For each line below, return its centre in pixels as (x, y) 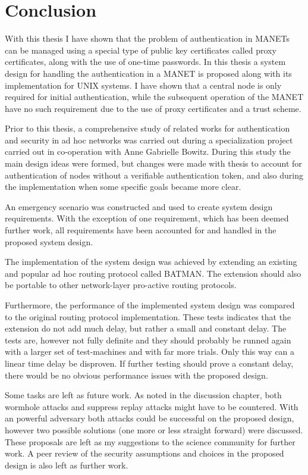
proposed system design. (49, 241)
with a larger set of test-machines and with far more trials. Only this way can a (150, 351)
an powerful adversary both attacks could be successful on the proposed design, (150, 418)
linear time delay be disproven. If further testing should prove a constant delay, (149, 363)
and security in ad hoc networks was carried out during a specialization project (149, 140)
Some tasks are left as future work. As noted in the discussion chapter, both (143, 395)
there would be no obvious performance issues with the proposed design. (136, 375)
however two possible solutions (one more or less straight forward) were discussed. (154, 429)
